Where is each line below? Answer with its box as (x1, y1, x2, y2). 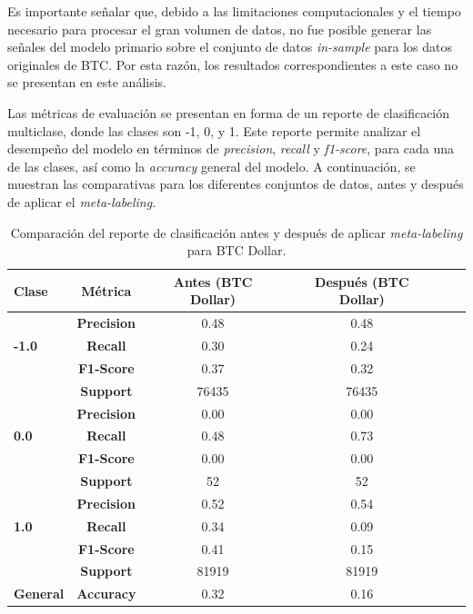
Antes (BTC (173, 272, 253, 291)
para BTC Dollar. (186, 241, 287, 260)
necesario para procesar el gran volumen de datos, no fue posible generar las (7, 19, 432, 38)
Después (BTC (315, 272, 409, 291)
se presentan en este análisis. (7, 73, 166, 92)
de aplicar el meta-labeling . (7, 192, 156, 211)
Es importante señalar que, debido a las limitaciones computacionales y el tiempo (7, 2, 461, 20)
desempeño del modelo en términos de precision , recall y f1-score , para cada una (7, 139, 455, 158)
